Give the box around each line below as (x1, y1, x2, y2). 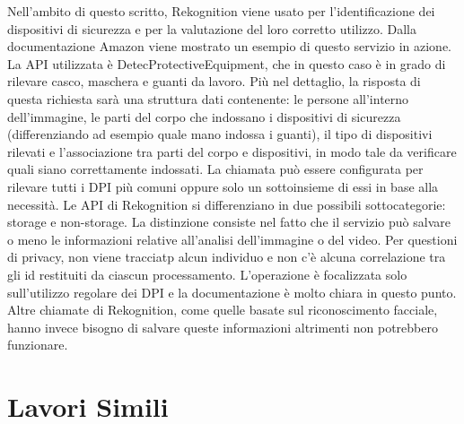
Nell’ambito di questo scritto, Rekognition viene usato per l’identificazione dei (7, 2, 435, 20)
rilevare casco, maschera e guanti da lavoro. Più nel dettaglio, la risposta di (7, 72, 421, 91)
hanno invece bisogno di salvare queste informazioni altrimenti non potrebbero (7, 317, 438, 336)
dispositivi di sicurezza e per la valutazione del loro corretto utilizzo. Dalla (7, 19, 417, 38)
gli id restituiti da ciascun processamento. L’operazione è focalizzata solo (7, 264, 407, 283)
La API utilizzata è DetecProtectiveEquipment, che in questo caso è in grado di (7, 54, 446, 73)
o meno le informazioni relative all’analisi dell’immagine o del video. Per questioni (7, 229, 458, 248)
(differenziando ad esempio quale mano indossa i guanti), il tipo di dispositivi (7, 125, 433, 143)
